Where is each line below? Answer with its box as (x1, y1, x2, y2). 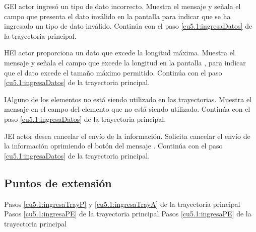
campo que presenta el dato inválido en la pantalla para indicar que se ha (4, 11, 231, 21)
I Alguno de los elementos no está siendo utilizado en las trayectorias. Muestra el (4, 94, 252, 104)
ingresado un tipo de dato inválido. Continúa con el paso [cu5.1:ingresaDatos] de (4, 21, 252, 31)
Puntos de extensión (4, 175, 112, 190)
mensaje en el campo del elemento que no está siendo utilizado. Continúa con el (4, 104, 250, 114)
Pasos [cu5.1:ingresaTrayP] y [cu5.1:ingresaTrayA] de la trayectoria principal (4, 198, 240, 209)
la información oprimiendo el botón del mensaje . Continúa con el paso (4, 140, 223, 151)
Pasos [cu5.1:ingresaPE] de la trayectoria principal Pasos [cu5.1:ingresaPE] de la (4, 208, 251, 219)
